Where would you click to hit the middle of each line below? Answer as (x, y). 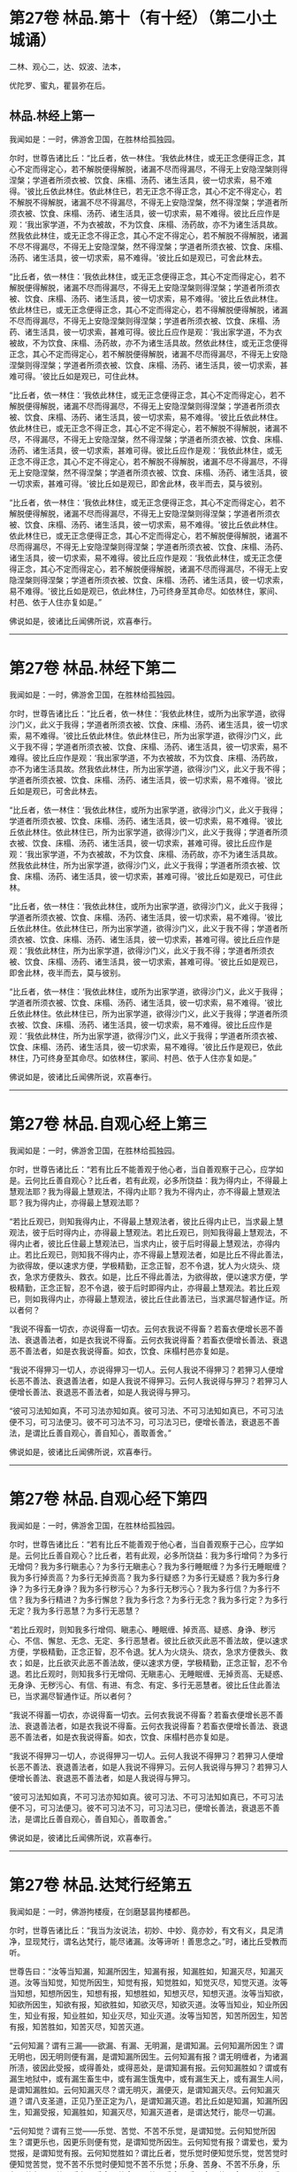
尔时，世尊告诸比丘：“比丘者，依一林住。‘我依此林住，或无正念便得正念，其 (147, 158)
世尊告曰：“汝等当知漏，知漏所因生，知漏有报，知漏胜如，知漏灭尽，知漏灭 (147, 1971)
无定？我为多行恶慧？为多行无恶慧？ (75, 1610)
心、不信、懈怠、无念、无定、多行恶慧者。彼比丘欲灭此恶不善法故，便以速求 (148, 1640)
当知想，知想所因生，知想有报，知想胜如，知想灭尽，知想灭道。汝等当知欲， (148, 1993)
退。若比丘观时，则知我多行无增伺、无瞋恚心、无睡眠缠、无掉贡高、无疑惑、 (148, 1674)
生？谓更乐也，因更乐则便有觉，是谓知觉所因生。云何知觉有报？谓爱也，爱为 (148, 2142)
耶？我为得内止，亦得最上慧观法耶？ (75, 1203)
